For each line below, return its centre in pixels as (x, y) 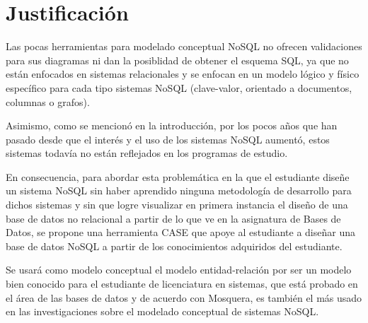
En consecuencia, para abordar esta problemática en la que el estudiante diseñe (178, 176)
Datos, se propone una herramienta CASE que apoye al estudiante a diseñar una (180, 232)
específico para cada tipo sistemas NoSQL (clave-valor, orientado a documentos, (179, 87)
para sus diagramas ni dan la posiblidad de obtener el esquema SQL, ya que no (177, 60)
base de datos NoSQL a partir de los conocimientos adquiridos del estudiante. (174, 246)
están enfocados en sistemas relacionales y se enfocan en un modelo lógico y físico (183, 74)
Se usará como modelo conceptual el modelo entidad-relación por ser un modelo (179, 270)
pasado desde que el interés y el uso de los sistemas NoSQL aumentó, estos (168, 139)
